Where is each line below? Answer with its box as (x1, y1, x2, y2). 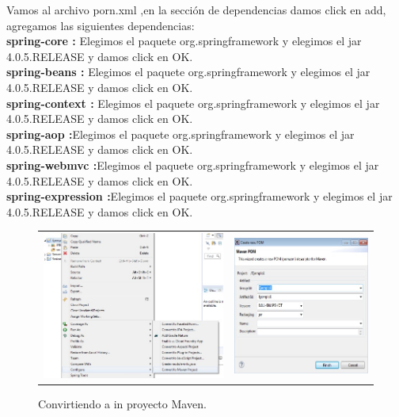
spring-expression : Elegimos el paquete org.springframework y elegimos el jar (6, 188, 393, 205)
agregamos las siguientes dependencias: (6, 17, 195, 33)
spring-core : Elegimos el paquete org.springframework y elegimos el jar (6, 33, 362, 49)
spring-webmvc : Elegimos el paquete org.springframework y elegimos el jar (6, 156, 379, 173)
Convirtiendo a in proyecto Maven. (38, 395, 207, 411)
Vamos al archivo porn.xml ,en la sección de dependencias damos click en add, (6, 2, 386, 17)
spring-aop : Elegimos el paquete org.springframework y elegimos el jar (6, 125, 355, 142)
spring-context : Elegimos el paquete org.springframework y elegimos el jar (6, 94, 380, 111)
